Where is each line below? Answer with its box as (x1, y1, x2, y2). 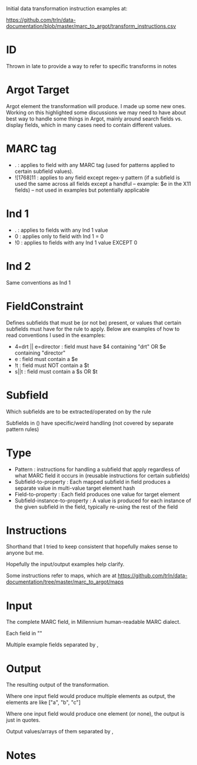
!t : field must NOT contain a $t (14, 362, 89, 369)
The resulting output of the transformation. (6, 682, 110, 689)
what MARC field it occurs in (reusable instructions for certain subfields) (14, 472, 190, 479)
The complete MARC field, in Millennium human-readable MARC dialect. (6, 619, 181, 626)
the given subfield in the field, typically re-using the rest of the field (14, 503, 178, 510)
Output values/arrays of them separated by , (6, 728, 113, 735)
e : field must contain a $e (14, 355, 78, 362)
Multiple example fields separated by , (6, 641, 99, 649)
